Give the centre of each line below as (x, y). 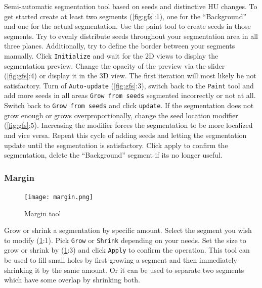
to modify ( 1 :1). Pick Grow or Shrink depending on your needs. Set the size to (125, 240)
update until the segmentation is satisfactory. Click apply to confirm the (116, 145)
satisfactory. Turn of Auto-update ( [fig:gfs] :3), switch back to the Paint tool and (129, 85)
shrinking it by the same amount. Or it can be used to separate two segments (124, 270)
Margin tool (43, 213)
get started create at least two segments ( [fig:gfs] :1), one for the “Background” (125, 16)
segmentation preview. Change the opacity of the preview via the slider (115, 65)
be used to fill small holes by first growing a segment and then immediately (121, 260)
